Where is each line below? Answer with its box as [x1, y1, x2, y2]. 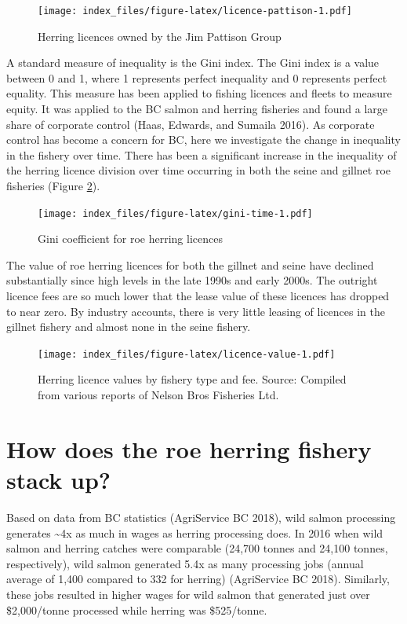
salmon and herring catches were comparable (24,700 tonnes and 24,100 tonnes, [6, 540, 388, 556]
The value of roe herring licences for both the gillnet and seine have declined [6, 256, 374, 273]
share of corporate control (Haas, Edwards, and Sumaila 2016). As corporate [6, 116, 375, 132]
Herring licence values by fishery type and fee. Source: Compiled [38, 371, 347, 387]
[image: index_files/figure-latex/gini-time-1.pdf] [38, 207, 313, 219]
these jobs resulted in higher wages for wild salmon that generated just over [6, 585, 370, 602]
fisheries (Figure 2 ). [6, 178, 100, 193]
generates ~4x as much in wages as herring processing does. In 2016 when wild [6, 524, 383, 541]
